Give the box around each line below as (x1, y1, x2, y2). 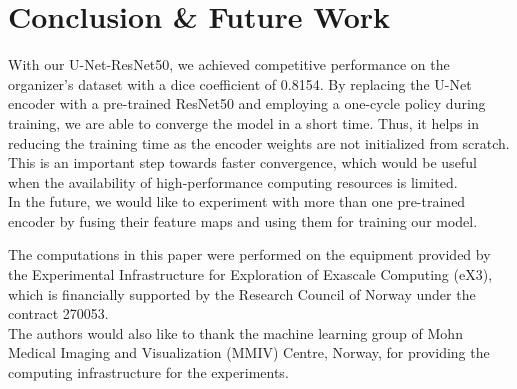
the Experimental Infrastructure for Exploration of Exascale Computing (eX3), (8, 264, 493, 285)
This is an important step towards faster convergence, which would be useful (8, 152, 477, 173)
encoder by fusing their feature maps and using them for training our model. (8, 210, 478, 231)
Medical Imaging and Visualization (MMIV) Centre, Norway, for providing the (8, 342, 490, 363)
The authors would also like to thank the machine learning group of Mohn (8, 322, 463, 343)
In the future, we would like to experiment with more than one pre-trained (8, 191, 466, 212)
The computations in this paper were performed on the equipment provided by (8, 244, 491, 265)
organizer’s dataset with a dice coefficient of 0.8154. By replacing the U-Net (8, 73, 472, 94)
